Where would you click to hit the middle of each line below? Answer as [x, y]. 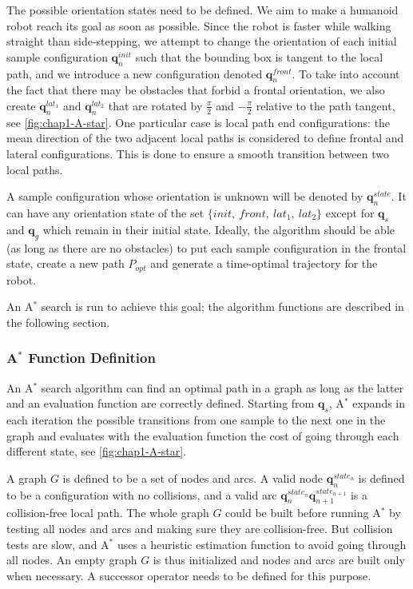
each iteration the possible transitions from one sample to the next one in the [196, 419]
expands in [379, 403]
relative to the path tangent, [326, 105]
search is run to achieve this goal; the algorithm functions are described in [222, 306]
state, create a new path [66, 263]
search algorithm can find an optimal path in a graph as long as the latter [222, 387]
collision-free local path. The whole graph [108, 513]
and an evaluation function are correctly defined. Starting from [161, 403]
